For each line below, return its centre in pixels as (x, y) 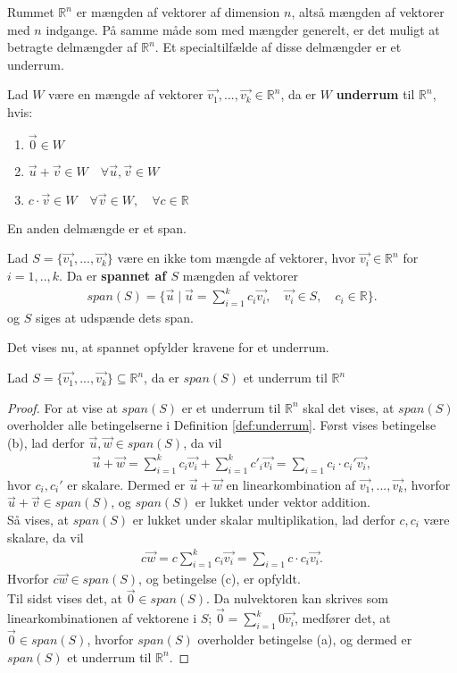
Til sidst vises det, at (65, 598)
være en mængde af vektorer (126, 94)
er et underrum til (231, 407)
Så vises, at (38, 519)
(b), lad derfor (46, 442)
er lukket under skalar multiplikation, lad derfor (264, 519)
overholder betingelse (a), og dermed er (305, 639)
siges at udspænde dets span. (114, 317)
